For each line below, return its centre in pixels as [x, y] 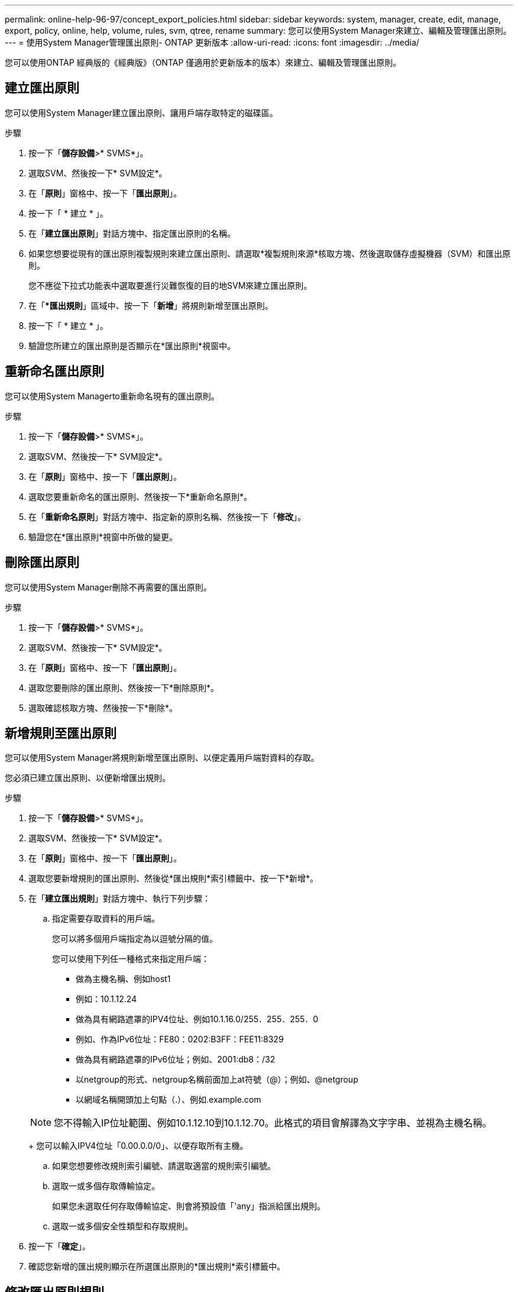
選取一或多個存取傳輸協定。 [106, 1186]
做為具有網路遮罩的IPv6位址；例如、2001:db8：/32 [176, 1060]
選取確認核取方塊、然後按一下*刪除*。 [103, 708]
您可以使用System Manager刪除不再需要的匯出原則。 [108, 587]
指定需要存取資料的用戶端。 [106, 919]
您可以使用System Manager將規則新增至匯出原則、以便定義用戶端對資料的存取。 [162, 758]
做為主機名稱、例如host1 [123, 979]
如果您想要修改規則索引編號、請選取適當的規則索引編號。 [164, 1166]
